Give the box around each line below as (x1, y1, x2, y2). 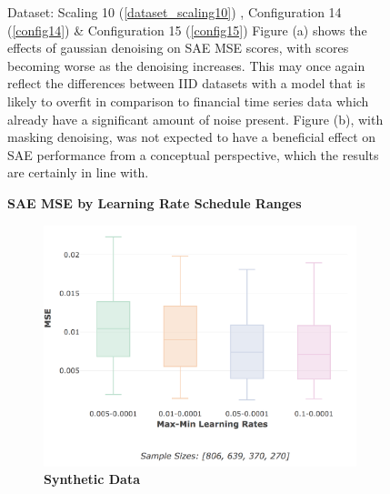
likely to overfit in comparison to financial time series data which (7, 91, 369, 110)
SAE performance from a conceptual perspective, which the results (7, 145, 379, 164)
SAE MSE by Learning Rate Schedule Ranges (7, 193, 302, 212)
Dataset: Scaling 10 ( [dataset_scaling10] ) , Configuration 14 (7, 3, 342, 21)
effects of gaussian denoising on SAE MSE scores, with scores (7, 38, 349, 57)
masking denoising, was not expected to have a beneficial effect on (7, 127, 376, 146)
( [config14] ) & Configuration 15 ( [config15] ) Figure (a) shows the (7, 20, 367, 39)
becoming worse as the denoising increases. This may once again (7, 55, 365, 75)
